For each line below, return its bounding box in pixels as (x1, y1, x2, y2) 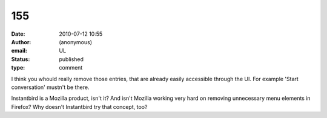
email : (11, 47, 27, 54)
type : (11, 64, 25, 71)
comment (59, 64, 83, 71)
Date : (11, 30, 25, 38)
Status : (11, 55, 30, 63)
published (59, 55, 84, 63)
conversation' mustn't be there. (11, 84, 90, 91)
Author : (11, 38, 31, 45)
